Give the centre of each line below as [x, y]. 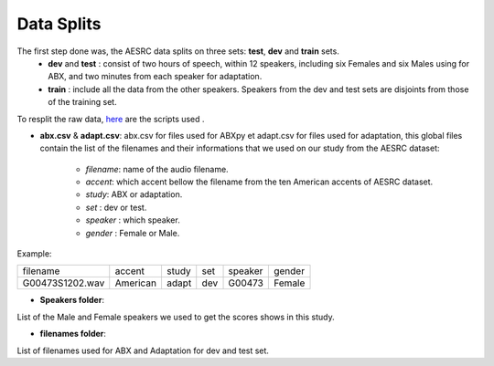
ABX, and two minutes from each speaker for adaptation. [155, 77]
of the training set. [83, 102]
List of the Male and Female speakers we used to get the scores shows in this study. [176, 317]
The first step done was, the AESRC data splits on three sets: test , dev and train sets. [178, 51]
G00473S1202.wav [64, 283]
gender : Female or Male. [133, 233]
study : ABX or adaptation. [134, 194]
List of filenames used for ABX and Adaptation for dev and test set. [143, 350]
